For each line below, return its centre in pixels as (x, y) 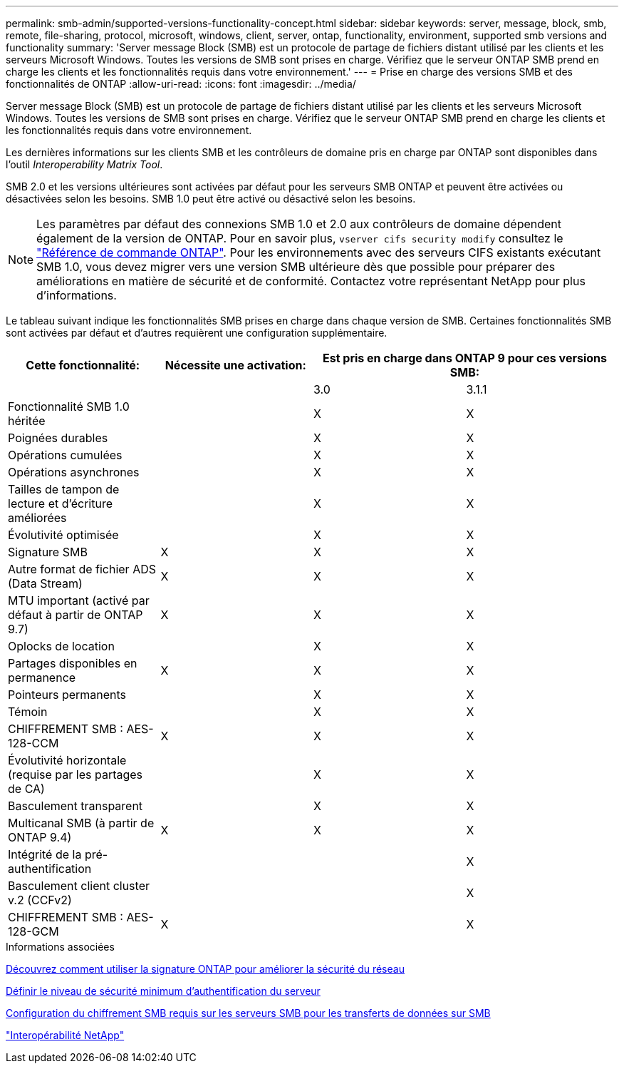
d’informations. (77, 295)
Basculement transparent (76, 806)
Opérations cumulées (65, 455)
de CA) (26, 789)
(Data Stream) (45, 583)
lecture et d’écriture (60, 503)
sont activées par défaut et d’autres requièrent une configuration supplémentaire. (197, 333)
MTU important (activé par (79, 600)
